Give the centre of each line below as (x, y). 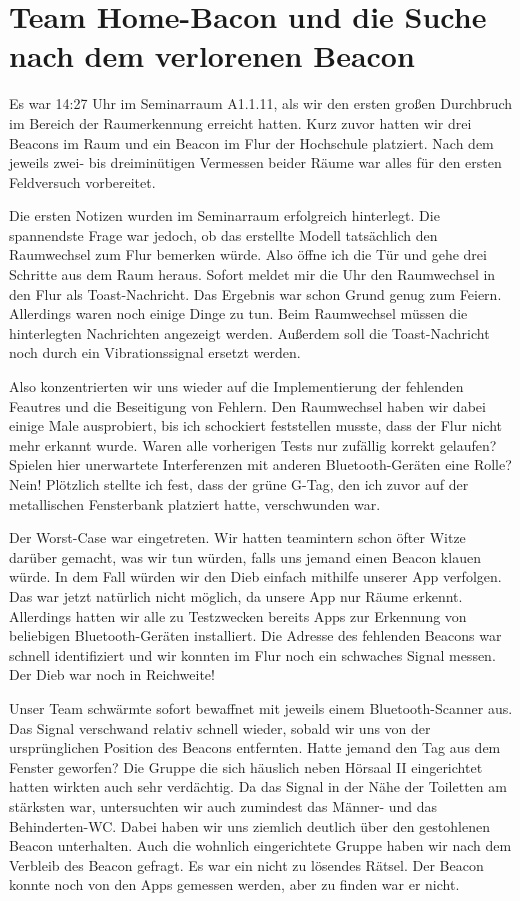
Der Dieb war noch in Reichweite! (112, 674)
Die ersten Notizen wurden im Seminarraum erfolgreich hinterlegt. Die (224, 215)
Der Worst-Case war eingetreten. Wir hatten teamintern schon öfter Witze (237, 537)
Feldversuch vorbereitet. (82, 181)
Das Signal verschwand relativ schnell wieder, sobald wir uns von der (220, 727)
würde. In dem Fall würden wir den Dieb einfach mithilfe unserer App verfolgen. (255, 576)
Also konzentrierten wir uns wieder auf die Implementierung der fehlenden (236, 386)
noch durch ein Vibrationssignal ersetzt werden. (155, 352)
